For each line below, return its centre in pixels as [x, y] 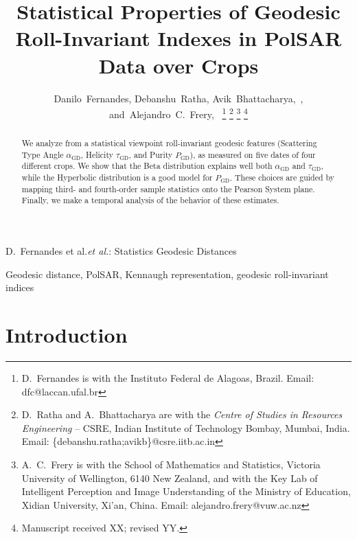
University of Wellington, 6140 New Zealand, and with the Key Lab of [170, 478]
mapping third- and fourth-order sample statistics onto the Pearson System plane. [168, 188]
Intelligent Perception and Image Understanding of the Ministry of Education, [186, 491]
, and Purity [151, 154]
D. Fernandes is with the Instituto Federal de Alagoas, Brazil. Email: [168, 377]
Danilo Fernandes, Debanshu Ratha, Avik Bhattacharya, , [178, 98]
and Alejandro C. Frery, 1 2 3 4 [178, 113]
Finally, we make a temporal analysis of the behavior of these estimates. [150, 200]
